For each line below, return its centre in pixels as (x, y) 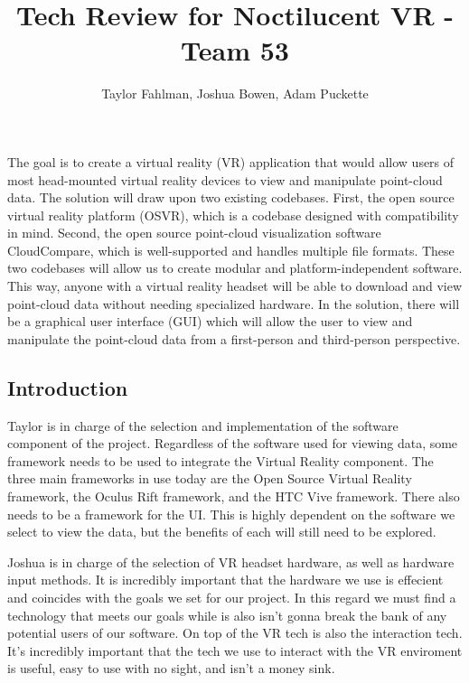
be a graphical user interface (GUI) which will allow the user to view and (210, 321)
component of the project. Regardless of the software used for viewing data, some (233, 443)
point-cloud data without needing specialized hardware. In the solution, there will (234, 303)
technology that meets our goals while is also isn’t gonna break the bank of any (227, 615)
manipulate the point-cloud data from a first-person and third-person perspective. (234, 338)
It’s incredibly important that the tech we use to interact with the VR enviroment (235, 650)
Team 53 (235, 50)
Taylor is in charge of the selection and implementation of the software (203, 425)
